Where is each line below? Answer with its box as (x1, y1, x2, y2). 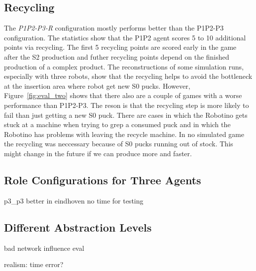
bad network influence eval (4, 242, 84, 253)
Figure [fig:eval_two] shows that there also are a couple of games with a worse (4, 90, 242, 101)
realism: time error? (4, 259, 64, 270)
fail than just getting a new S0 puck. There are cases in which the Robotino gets (4, 109, 248, 120)
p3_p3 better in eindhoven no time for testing (4, 195, 144, 205)
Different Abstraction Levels (4, 219, 152, 235)
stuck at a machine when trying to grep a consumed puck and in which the (4, 119, 231, 130)
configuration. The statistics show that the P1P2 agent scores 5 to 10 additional (4, 32, 246, 42)
